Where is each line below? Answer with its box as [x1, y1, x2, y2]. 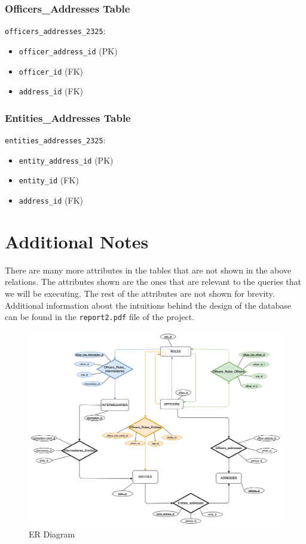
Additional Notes [5, 229, 149, 253]
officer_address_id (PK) [19, 44, 118, 57]
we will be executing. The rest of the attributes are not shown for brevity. [5, 287, 275, 299]
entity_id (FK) [19, 174, 79, 186]
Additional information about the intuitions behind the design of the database [5, 299, 292, 311]
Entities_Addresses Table [5, 110, 131, 125]
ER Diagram [29, 528, 75, 540]
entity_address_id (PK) [19, 153, 114, 166]
